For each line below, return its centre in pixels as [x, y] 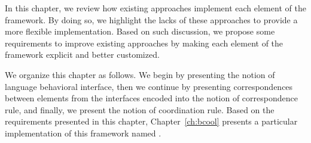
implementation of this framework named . [83, 133]
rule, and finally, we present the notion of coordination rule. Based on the [140, 109]
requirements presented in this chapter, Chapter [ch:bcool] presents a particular [151, 121]
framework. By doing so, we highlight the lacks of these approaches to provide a [151, 19]
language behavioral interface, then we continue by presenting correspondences [149, 86]
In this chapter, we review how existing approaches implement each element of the [155, 8]
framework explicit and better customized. [82, 55]
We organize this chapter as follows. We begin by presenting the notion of [140, 74]
